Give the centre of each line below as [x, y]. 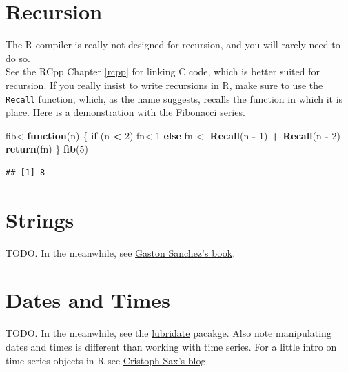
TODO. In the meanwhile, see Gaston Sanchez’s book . [121, 252]
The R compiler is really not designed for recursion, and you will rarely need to [173, 45]
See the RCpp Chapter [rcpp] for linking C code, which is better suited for [163, 71]
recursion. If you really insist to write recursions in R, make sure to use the [164, 85]
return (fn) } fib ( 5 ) [47, 149]
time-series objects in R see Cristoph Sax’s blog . [107, 360]
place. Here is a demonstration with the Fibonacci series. [125, 112]
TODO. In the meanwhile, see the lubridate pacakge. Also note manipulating [168, 333]
